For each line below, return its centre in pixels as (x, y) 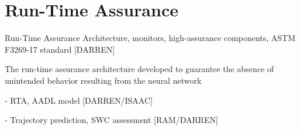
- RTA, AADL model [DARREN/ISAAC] (79, 100)
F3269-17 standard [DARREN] (60, 49)
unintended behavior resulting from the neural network (103, 80)
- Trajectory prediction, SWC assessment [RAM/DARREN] (111, 120)
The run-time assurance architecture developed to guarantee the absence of (139, 69)
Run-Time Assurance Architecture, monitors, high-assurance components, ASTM (150, 38)
